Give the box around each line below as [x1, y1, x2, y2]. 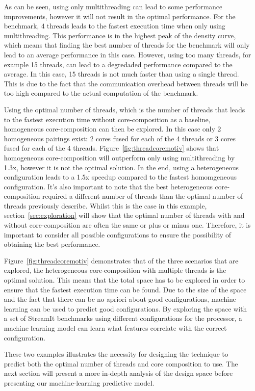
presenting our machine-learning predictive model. [4, 377, 154, 388]
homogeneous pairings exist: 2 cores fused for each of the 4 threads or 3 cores [4, 133, 236, 143]
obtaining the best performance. [4, 239, 100, 249]
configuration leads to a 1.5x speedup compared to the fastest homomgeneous [4, 172, 237, 182]
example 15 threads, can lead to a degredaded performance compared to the [4, 59, 232, 69]
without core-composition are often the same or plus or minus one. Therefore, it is [4, 220, 251, 230]
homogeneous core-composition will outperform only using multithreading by [4, 152, 235, 162]
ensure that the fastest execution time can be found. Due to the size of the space [4, 284, 247, 294]
